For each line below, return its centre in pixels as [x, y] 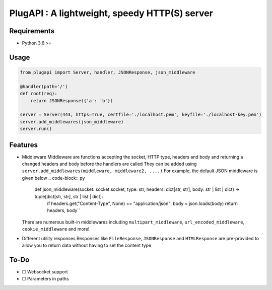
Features [23, 145]
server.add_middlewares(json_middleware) [72, 122]
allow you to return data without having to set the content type [86, 245]
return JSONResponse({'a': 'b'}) [72, 100]
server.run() [36, 129]
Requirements [32, 31]
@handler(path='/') [44, 86]
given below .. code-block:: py [53, 178]
